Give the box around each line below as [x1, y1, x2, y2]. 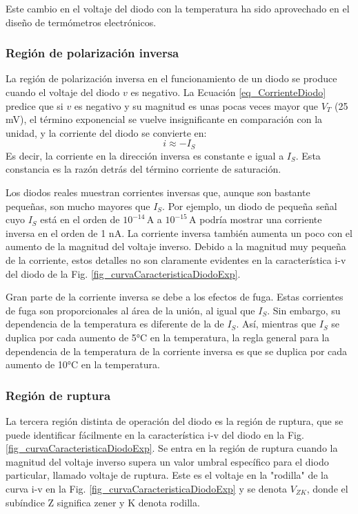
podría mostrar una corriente [199, 212, 322, 227]
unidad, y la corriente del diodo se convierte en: [6, 125, 207, 140]
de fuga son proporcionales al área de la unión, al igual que [6, 303, 255, 317]
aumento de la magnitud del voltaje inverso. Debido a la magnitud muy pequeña [6, 239, 346, 254]
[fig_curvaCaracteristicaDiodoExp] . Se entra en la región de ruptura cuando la [6, 441, 338, 455]
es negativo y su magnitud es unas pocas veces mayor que [74, 98, 319, 113]
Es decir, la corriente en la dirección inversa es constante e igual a [6, 148, 284, 162]
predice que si [6, 98, 63, 113]
